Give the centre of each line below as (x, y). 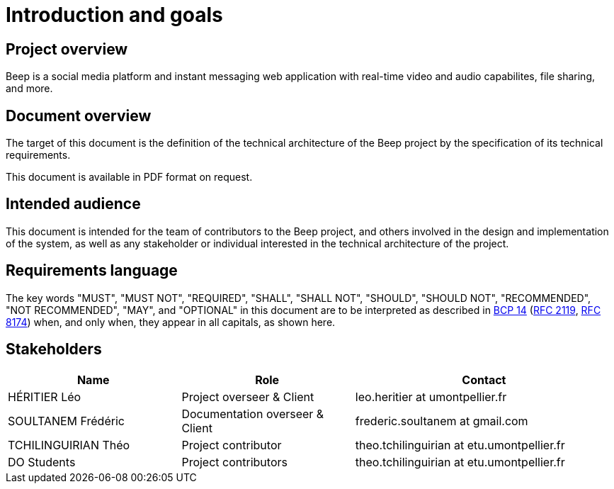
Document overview (79, 116)
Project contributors (234, 462)
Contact (484, 380)
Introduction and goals (114, 15)
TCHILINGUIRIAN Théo (69, 445)
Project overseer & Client (248, 397)
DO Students (42, 462)
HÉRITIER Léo (45, 397)
